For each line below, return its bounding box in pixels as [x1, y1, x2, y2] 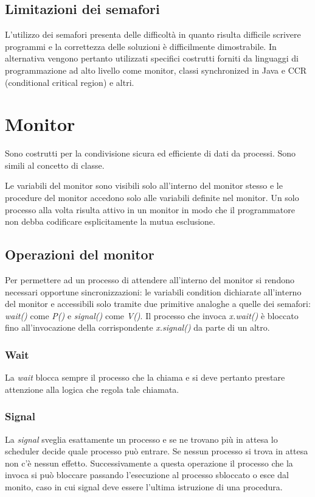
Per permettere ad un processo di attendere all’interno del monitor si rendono [5, 273, 294, 286]
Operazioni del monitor [5, 245, 154, 264]
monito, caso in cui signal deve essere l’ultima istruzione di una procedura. [5, 481, 283, 493]
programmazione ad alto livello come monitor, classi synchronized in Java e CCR [5, 63, 307, 76]
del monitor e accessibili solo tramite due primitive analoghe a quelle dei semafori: [5, 297, 311, 310]
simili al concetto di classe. [5, 158, 105, 171]
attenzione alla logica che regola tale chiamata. [5, 382, 179, 395]
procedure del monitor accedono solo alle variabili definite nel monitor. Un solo [5, 191, 299, 204]
